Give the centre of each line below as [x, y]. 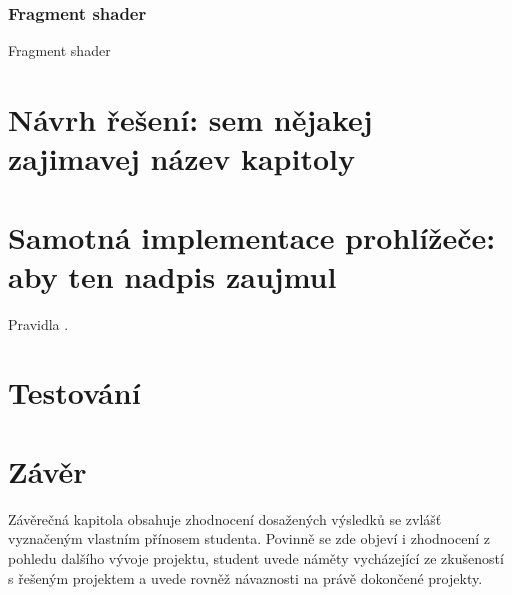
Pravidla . [38, 323]
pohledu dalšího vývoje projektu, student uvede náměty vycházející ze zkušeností [256, 557]
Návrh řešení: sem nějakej [190, 119]
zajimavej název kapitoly [181, 158]
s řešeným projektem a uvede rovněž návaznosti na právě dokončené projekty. [245, 577]
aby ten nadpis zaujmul [172, 275]
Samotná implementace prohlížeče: [252, 236]
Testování [74, 392]
